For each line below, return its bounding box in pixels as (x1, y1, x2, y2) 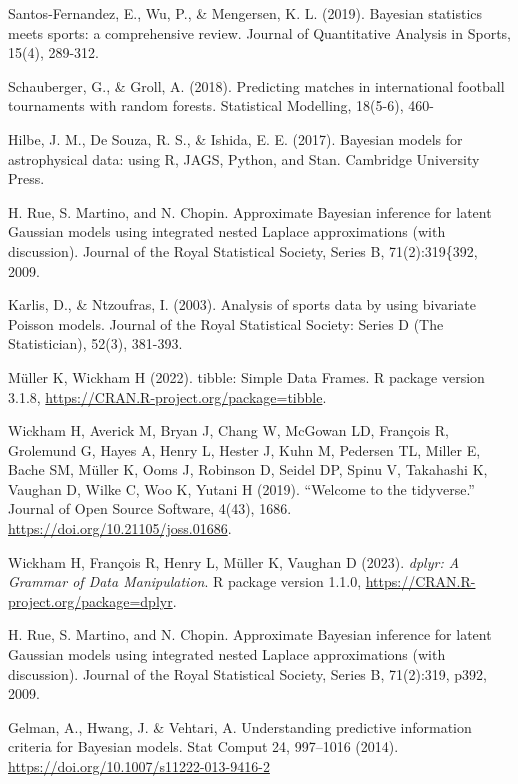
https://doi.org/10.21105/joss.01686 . (8, 518, 232, 539)
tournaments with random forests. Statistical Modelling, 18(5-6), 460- (8, 95, 434, 116)
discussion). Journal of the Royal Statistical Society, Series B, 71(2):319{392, (8, 240, 478, 261)
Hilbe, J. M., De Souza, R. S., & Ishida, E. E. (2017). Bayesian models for (8, 128, 463, 149)
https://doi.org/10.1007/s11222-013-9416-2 (8, 756, 270, 776)
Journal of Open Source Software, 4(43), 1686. (8, 498, 292, 519)
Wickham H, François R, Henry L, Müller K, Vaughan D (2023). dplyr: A (8, 551, 460, 572)
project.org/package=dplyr (8, 590, 173, 611)
